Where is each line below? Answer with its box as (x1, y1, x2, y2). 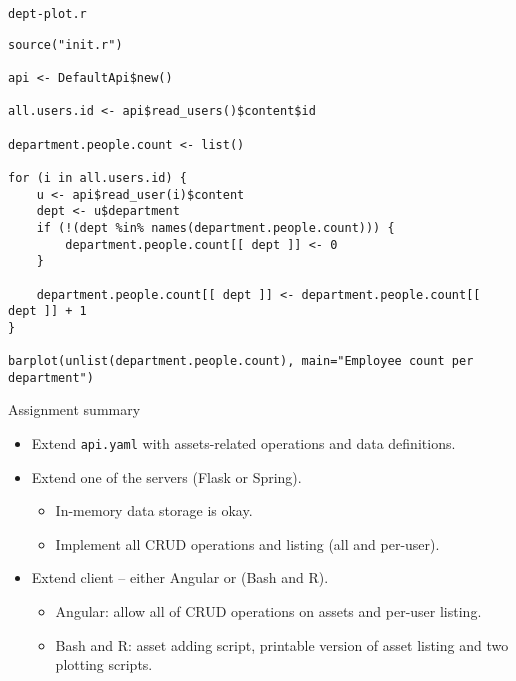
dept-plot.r (8, 7, 87, 21)
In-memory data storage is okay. (55, 500, 253, 521)
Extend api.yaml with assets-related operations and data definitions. (31, 433, 456, 454)
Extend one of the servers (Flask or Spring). (31, 466, 302, 487)
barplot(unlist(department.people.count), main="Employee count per (8, 354, 474, 369)
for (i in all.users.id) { (8, 170, 187, 185)
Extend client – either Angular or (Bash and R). (31, 567, 329, 588)
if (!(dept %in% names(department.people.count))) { (36, 220, 395, 235)
